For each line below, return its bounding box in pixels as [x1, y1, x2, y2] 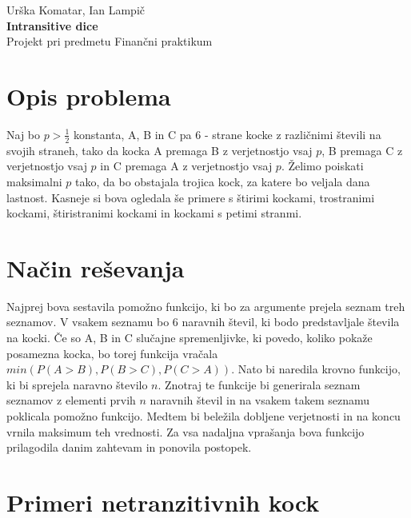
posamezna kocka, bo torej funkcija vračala [6, 345, 218, 361]
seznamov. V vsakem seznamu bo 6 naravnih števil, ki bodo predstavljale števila [6, 313, 400, 330]
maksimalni [6, 173, 62, 189]
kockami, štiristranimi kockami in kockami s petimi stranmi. [6, 205, 302, 221]
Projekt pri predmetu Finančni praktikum [6, 33, 213, 50]
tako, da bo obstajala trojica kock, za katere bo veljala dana [75, 173, 370, 189]
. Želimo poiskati [281, 157, 364, 174]
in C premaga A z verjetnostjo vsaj [100, 157, 273, 174]
